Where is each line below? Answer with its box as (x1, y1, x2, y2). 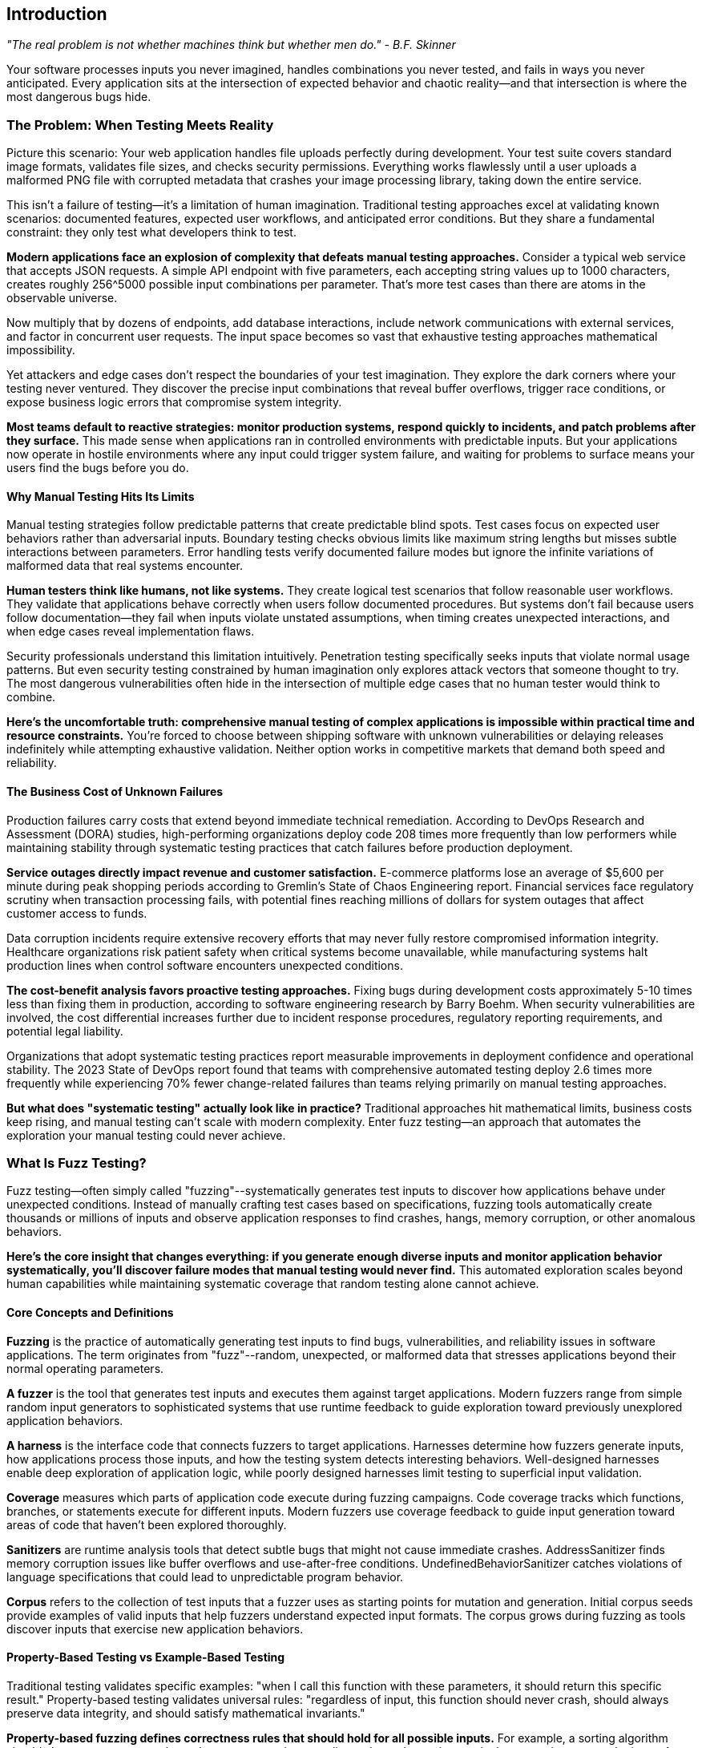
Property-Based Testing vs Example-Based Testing (6, 1650, 285, 1665)
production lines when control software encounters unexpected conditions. (6, 958, 403, 972)
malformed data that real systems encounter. (6, 559, 244, 573)
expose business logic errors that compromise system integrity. (6, 395, 342, 410)
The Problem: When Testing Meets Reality (6, 116, 274, 133)
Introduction (6, 4, 107, 24)
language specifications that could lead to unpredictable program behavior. (6, 1569, 404, 1584)
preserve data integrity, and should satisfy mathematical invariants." (6, 1706, 365, 1720)
